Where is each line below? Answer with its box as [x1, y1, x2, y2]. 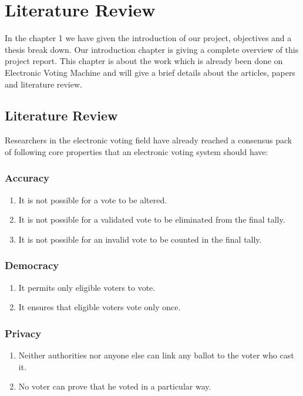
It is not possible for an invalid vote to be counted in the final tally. [18, 233, 262, 245]
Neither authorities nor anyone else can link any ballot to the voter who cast [18, 349, 294, 361]
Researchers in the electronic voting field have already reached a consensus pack [5, 134, 292, 146]
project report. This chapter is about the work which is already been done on [5, 55, 283, 67]
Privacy [5, 325, 42, 340]
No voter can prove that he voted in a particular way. [18, 380, 211, 392]
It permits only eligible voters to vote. [18, 281, 156, 293]
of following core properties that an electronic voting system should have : [5, 145, 268, 157]
